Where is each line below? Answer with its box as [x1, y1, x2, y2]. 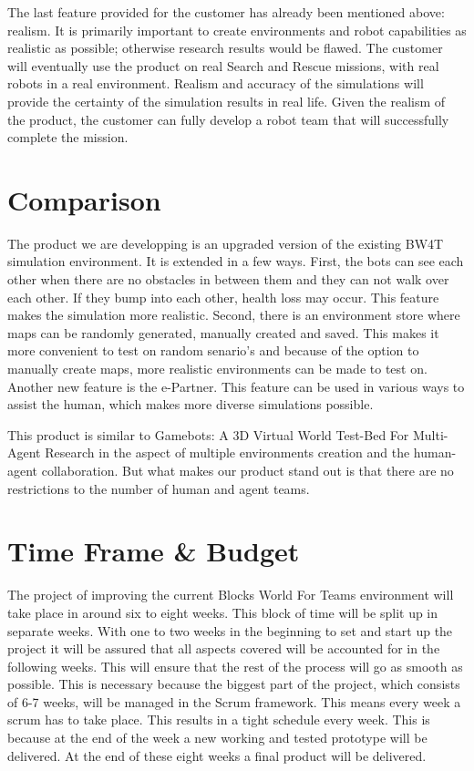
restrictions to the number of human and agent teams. [7, 478, 310, 498]
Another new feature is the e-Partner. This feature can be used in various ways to [7, 376, 465, 396]
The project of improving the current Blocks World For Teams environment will [7, 585, 454, 604]
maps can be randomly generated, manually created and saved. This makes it [7, 323, 439, 342]
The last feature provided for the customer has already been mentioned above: [7, 3, 445, 21]
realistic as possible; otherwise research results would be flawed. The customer [7, 38, 443, 57]
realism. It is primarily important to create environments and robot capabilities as [7, 20, 467, 39]
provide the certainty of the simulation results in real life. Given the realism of [7, 91, 446, 110]
